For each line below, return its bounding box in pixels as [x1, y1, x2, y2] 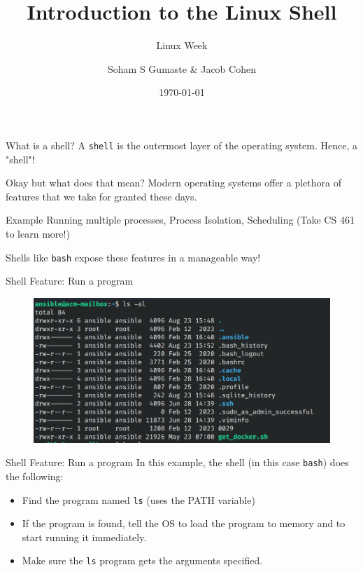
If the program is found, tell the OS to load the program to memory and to [22, 516, 346, 531]
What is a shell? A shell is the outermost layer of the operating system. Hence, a [6, 137, 357, 152]
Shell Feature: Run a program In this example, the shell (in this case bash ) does [6, 455, 349, 470]
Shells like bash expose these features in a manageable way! [6, 250, 261, 264]
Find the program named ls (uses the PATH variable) [22, 492, 255, 507]
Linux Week [156, 38, 208, 53]
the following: [6, 469, 64, 484]
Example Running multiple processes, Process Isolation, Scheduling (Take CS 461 [6, 212, 355, 227]
